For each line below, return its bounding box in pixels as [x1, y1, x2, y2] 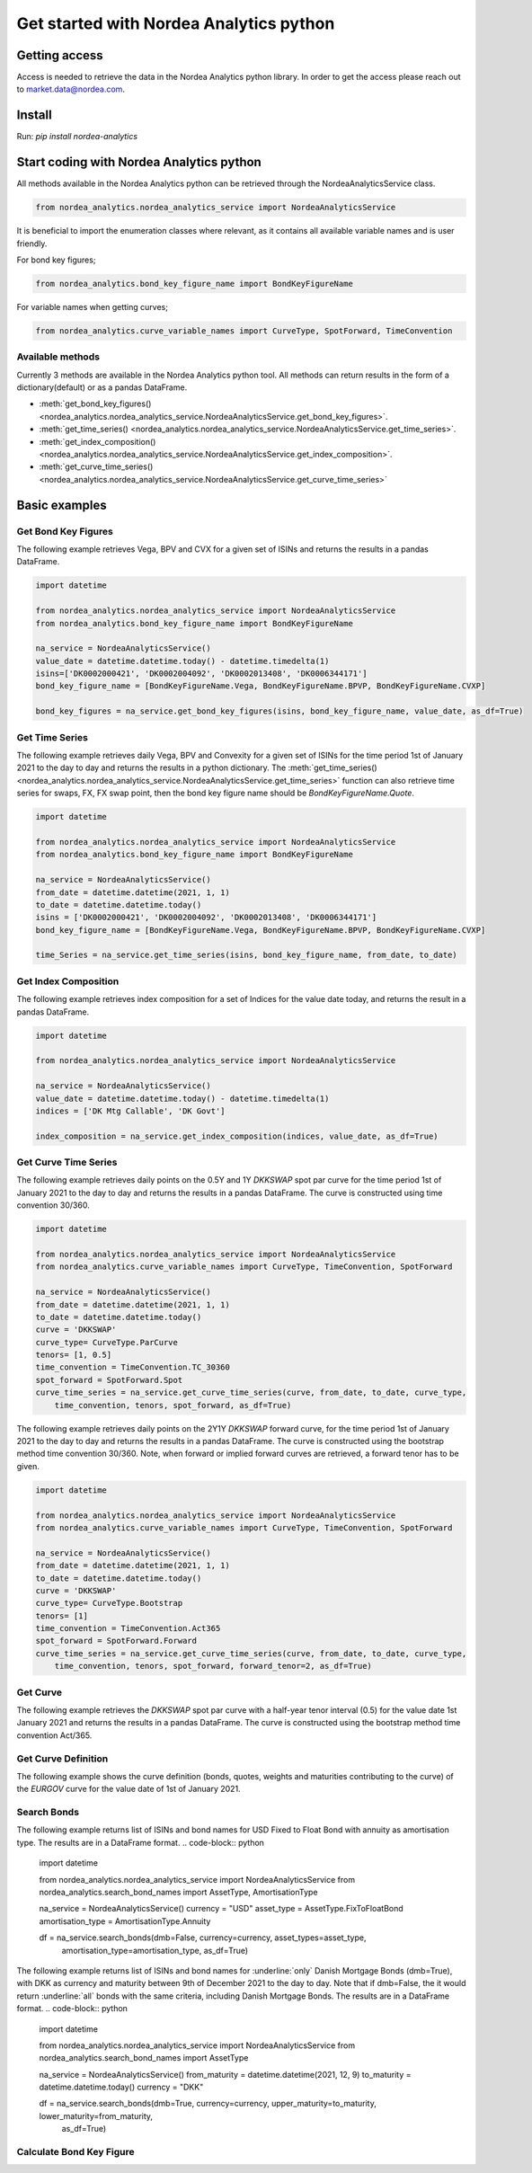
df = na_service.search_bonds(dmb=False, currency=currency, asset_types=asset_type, [39, 1932, 367, 1943]
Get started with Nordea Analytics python [16, 13, 335, 33]
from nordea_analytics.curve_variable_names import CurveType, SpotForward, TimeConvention [35, 325, 453, 336]
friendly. [16, 238, 48, 249]
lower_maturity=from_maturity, [39, 2110, 153, 2121]
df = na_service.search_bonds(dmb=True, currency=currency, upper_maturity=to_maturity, [39, 2098, 377, 2109]
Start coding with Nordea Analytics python [16, 155, 262, 170]
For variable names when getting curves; [16, 301, 168, 312]
